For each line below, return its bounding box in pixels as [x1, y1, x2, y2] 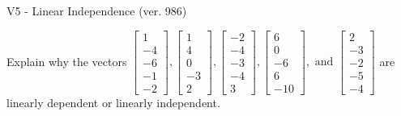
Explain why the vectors [6, 52, 127, 69]
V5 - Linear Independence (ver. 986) [6, 2, 187, 19]
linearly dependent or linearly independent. [6, 93, 220, 110]
